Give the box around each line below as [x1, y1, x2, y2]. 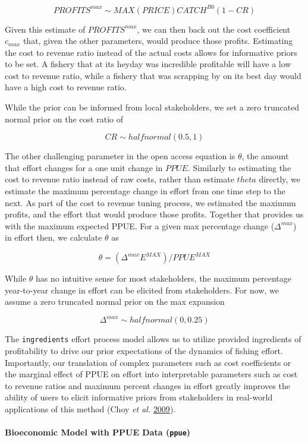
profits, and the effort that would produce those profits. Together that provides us [5, 208, 304, 220]
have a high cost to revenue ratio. [5, 81, 127, 93]
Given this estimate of [5, 23, 86, 35]
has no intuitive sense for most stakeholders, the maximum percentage [36, 272, 291, 284]
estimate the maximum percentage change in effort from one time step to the [5, 185, 285, 197]
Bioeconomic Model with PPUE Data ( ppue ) [5, 426, 191, 438]
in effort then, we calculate [5, 231, 102, 244]
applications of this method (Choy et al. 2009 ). [5, 402, 176, 415]
